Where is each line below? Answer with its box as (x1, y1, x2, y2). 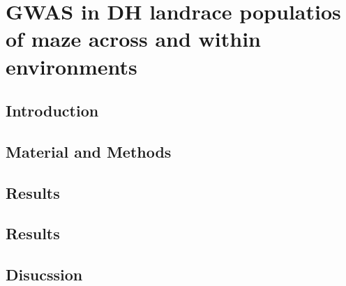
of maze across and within (6, 24, 261, 53)
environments (6, 52, 137, 80)
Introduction (6, 100, 99, 121)
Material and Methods (6, 140, 172, 162)
